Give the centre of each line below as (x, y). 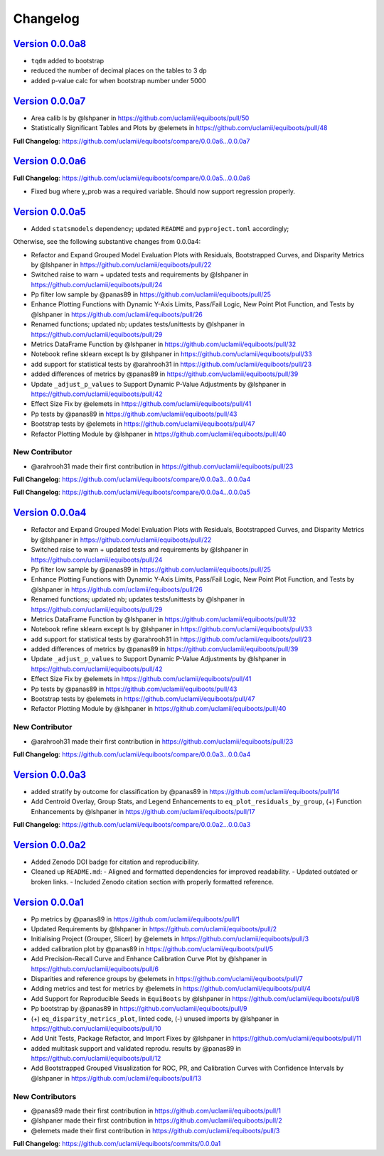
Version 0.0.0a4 (50, 513)
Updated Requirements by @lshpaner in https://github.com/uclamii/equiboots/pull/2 (154, 929)
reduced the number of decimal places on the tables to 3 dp (119, 70)
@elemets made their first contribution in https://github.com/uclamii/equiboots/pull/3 (155, 1130)
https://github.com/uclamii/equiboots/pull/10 (96, 1028)
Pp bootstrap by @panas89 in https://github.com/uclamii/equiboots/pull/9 (139, 1009)
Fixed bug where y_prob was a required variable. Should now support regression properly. (163, 191)
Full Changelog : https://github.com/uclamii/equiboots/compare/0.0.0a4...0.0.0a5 (132, 492)
